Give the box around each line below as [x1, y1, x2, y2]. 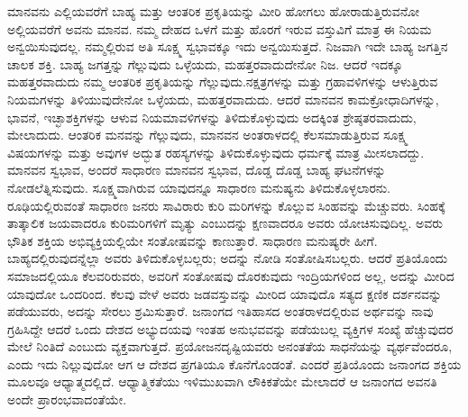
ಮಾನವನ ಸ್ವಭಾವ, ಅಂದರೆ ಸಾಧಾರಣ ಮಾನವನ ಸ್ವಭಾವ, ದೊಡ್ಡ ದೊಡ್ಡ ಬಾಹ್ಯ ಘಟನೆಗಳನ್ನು [7, 160, 386, 179]
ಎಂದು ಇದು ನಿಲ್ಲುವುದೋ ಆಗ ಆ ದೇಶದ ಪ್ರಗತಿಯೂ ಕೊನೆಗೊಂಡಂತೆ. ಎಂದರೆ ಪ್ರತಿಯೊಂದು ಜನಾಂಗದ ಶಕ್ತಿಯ [7, 354, 462, 373]
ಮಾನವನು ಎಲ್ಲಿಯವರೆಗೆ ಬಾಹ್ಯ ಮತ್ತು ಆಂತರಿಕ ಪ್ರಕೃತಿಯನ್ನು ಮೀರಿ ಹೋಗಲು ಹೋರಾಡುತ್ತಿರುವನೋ [7, 2, 420, 20]
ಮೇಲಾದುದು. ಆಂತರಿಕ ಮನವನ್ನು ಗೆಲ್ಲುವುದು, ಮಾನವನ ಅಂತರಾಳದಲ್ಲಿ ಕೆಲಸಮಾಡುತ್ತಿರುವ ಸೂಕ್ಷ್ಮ [7, 125, 408, 144]
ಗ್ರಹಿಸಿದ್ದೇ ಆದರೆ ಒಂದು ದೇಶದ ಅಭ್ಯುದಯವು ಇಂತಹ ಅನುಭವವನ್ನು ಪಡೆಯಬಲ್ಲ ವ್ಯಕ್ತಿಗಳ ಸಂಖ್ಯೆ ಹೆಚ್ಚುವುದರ [7, 319, 454, 338]
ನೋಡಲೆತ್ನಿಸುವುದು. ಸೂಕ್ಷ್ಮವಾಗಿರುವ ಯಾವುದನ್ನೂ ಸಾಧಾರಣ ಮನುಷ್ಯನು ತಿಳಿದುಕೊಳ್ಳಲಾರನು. [7, 177, 390, 196]
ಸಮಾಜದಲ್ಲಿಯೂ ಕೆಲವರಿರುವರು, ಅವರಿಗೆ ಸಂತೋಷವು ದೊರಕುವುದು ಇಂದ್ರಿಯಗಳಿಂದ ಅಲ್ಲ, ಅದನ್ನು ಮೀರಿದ [7, 266, 454, 285]
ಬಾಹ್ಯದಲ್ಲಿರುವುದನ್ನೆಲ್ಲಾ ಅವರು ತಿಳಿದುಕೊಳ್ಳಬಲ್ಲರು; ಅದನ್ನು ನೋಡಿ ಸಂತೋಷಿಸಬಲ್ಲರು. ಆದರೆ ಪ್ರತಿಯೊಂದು [7, 249, 448, 267]
